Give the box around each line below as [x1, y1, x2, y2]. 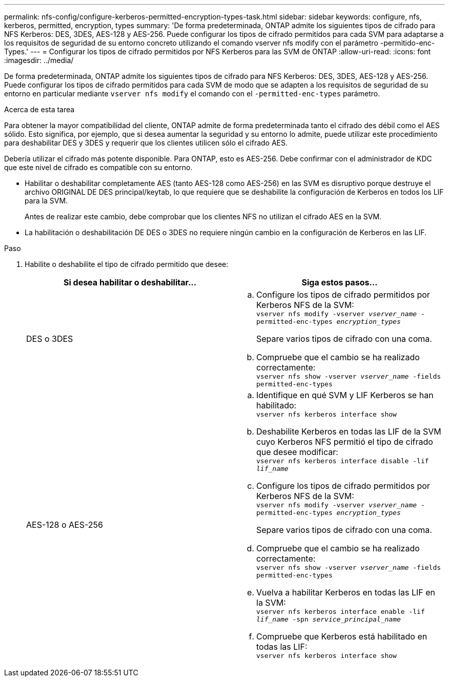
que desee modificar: [256, 447, 338, 457]
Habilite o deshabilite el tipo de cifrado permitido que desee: [25, 260, 229, 269]
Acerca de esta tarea [4, 105, 75, 114]
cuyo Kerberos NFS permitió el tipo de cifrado [256, 437, 433, 447]
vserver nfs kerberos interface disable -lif [256, 457, 429, 465]
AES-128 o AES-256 [26, 520, 103, 530]
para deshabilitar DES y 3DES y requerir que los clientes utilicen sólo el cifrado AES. [4, 138, 288, 147]
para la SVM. [25, 196, 68, 205]
